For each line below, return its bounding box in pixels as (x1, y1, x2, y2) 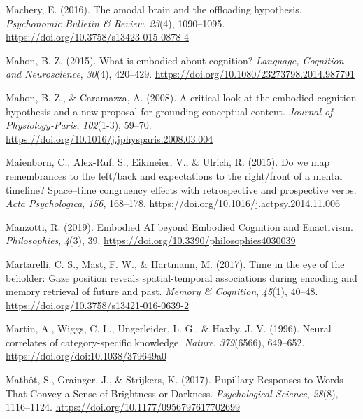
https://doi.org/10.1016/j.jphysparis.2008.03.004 (6, 131, 213, 145)
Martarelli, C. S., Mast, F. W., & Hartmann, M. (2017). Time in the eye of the (6, 256, 345, 271)
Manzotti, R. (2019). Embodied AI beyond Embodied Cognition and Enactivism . (6, 219, 353, 234)
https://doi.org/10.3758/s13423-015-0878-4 (6, 29, 189, 44)
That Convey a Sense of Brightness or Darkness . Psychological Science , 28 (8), (6, 385, 339, 400)
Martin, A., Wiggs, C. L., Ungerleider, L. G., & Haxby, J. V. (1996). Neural (6, 321, 332, 336)
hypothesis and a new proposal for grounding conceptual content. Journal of (6, 104, 333, 118)
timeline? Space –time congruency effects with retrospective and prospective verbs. (6, 182, 357, 197)
